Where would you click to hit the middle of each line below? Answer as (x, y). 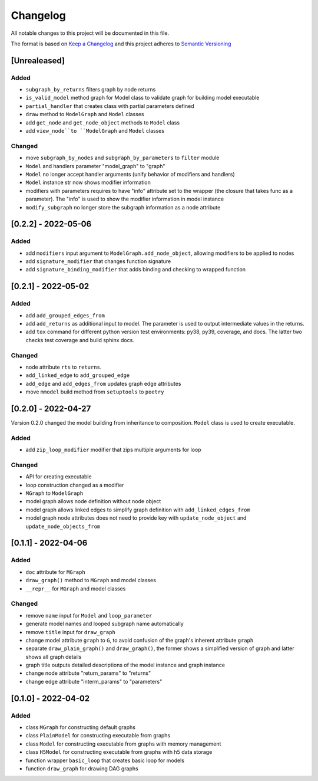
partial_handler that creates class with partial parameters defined (110, 106)
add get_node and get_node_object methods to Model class (102, 122)
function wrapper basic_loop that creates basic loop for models (105, 760)
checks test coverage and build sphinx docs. (80, 340)
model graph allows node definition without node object (93, 501)
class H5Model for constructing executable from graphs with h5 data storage (119, 752)
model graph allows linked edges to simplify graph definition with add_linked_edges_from (138, 510)
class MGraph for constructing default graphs (80, 727)
